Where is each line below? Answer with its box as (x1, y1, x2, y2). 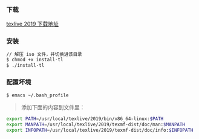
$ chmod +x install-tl (6, 56, 64, 63)
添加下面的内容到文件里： (21, 104, 85, 111)
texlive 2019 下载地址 (6, 20, 59, 28)
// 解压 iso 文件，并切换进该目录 (6, 51, 82, 57)
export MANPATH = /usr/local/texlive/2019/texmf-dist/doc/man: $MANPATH (6, 121, 186, 128)
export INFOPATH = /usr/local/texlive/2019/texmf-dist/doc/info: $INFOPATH (6, 127, 194, 134)
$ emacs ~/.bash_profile (6, 92, 69, 98)
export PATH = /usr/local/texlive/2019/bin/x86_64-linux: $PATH (6, 116, 164, 122)
